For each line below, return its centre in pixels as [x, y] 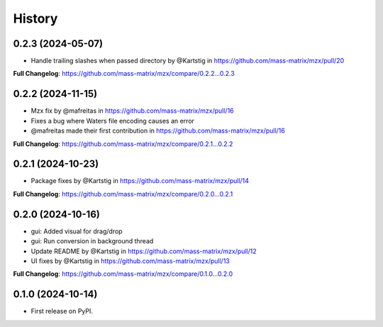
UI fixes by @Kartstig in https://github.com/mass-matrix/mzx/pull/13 [131, 261]
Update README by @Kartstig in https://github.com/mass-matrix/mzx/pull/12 [144, 251]
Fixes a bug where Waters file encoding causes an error [113, 121]
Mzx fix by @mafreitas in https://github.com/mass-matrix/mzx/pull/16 [132, 111]
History [35, 18]
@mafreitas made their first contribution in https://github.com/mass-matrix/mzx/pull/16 [158, 131]
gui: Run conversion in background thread [92, 241]
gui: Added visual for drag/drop [77, 231]
